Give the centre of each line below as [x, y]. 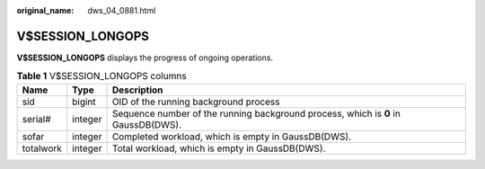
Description [137, 90]
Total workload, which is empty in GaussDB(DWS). [219, 148]
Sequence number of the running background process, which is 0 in [256, 113]
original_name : [45, 10]
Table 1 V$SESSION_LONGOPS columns [102, 76]
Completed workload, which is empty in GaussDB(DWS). [232, 137]
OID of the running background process [196, 102]
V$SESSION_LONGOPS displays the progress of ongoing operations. [145, 58]
